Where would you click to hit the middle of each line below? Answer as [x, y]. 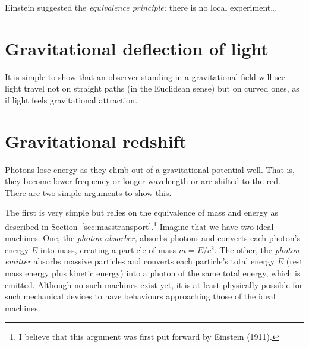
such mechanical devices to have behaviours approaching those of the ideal [140, 296]
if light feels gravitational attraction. [71, 100]
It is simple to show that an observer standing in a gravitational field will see [145, 76]
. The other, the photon [257, 249]
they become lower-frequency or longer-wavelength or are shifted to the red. [143, 181]
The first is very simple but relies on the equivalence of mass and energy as [141, 212]
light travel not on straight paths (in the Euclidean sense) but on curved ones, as [152, 88]
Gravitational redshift [96, 141]
